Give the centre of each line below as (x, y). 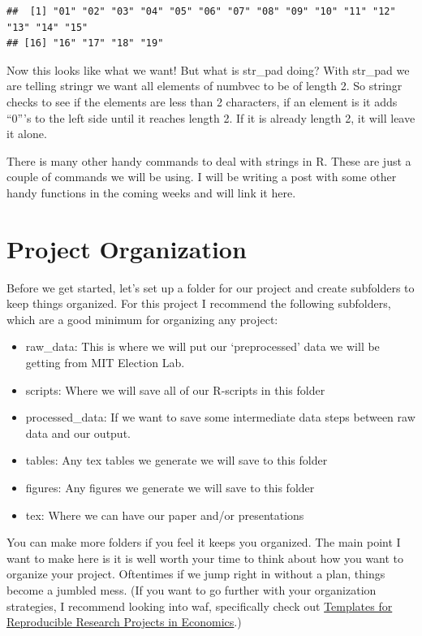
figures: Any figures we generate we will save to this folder (170, 487)
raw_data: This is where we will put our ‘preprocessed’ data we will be (202, 346)
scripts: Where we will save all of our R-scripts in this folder (175, 389)
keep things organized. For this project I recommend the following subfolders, (199, 303)
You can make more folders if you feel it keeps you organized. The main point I (204, 542)
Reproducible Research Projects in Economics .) (124, 622)
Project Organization (127, 248)
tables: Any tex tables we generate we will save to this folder (177, 460)
